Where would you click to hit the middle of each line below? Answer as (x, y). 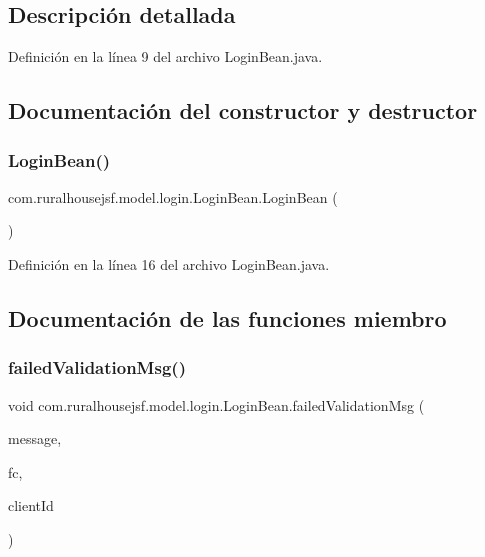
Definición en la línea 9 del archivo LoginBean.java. (165, 56)
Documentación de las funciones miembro (227, 317)
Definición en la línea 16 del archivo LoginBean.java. (169, 263)
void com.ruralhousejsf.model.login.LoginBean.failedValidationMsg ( (216, 404)
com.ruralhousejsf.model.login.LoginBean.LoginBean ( (173, 196)
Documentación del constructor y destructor (243, 110)
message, (35, 438)
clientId (31, 505)
